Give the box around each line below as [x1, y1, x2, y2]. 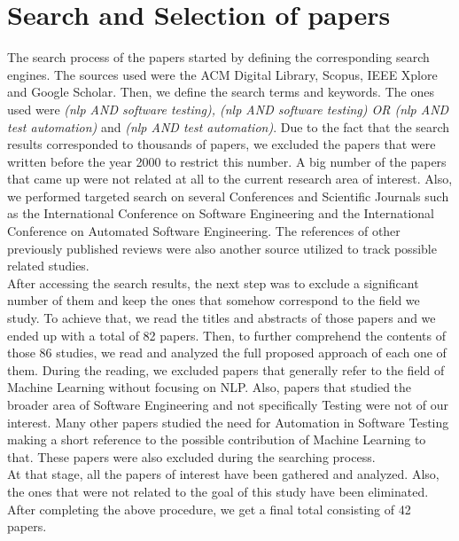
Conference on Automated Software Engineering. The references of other [7, 222, 401, 240]
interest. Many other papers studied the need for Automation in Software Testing [7, 412, 449, 431]
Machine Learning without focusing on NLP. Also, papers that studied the [7, 378, 412, 396]
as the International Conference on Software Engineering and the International [7, 204, 434, 223]
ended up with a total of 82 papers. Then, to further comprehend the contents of [7, 325, 446, 344]
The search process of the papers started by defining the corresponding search [7, 48, 430, 67]
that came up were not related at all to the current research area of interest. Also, [7, 169, 453, 188]
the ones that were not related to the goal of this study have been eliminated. [7, 482, 429, 500]
